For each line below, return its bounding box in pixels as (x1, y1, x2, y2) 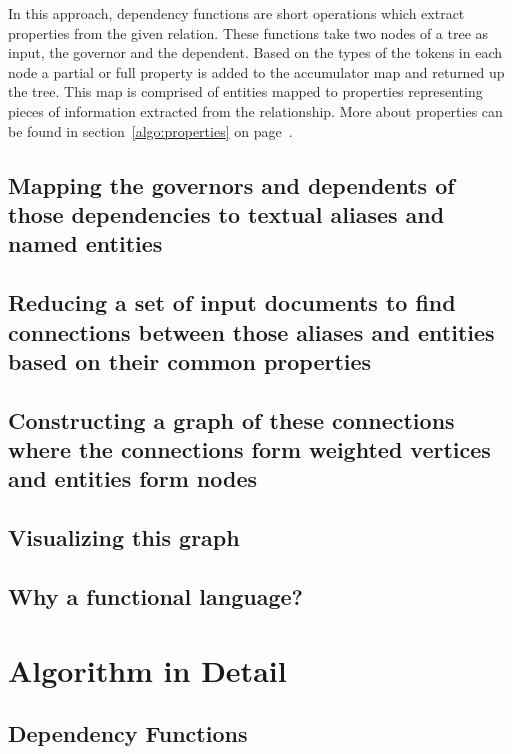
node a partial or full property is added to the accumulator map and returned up (8, 61, 505, 82)
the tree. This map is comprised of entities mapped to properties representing (8, 81, 483, 102)
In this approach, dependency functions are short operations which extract (8, 3, 465, 23)
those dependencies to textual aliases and (8, 198, 445, 229)
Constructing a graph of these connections (8, 404, 455, 435)
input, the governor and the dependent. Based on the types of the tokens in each (8, 42, 503, 63)
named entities (8, 228, 163, 259)
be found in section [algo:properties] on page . (8, 120, 293, 141)
